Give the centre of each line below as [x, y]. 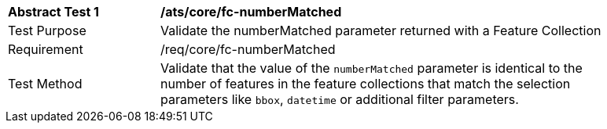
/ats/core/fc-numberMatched [251, 12]
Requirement [46, 49]
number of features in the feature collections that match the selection [366, 84]
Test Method [45, 84]
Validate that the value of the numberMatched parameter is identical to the [372, 68]
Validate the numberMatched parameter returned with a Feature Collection [381, 30]
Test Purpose [47, 30]
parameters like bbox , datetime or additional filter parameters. [340, 99]
